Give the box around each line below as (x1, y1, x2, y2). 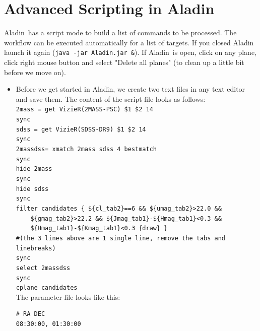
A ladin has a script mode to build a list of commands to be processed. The (4, 27, 237, 38)
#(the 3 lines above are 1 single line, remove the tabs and (16, 234, 226, 242)
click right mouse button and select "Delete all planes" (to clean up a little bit (4, 56, 244, 67)
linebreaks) (16, 244, 56, 252)
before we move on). (4, 67, 66, 77)
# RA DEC (16, 310, 45, 318)
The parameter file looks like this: (16, 291, 120, 302)
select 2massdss (16, 264, 71, 272)
